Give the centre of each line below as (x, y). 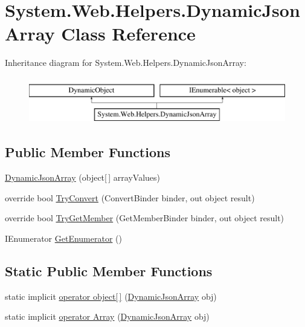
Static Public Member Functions (109, 271)
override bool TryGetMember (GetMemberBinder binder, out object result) (145, 218)
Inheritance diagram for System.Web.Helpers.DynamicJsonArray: (126, 63)
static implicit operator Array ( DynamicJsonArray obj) (107, 316)
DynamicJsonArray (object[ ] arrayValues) (83, 177)
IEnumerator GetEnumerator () (63, 238)
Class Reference (128, 34)
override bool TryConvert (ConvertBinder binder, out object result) (130, 197)
